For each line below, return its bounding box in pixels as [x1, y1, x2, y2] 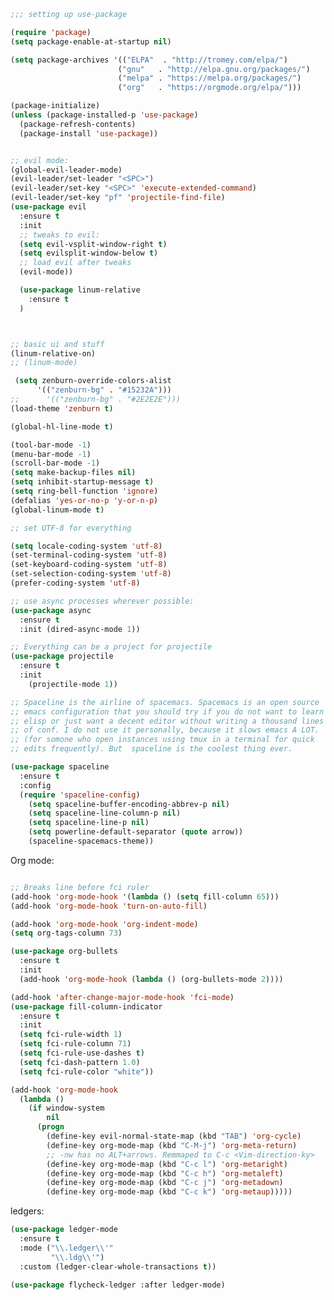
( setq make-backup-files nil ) [10, 468, 137, 478]
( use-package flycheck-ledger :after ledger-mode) [10, 1280, 226, 1290]
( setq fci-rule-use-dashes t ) [19, 1048, 145, 1058]
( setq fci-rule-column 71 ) [19, 1039, 132, 1049]
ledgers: [10, 1205, 45, 1217]
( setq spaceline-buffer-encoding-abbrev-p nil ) [28, 799, 230, 809]
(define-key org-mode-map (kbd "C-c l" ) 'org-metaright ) [46, 1159, 288, 1169]
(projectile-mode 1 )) [28, 679, 118, 689]
